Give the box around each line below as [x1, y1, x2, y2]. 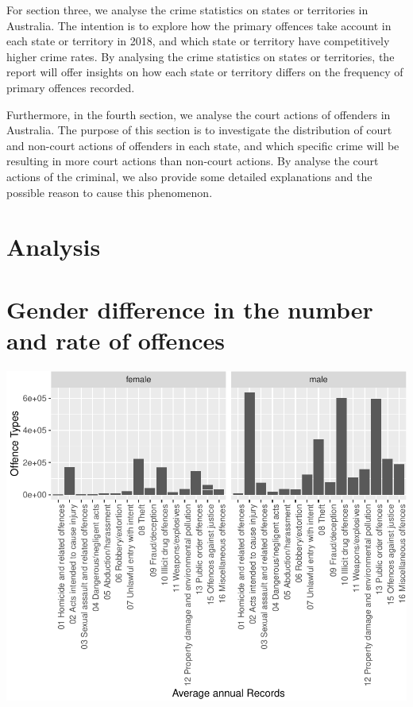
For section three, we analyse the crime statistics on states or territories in [6, 2, 369, 17]
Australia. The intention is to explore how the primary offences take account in [6, 17, 392, 33]
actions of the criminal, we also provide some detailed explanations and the [6, 168, 372, 184]
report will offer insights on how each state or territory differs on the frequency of [6, 64, 403, 80]
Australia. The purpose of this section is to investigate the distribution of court [6, 122, 392, 138]
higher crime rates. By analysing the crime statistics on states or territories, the [6, 48, 395, 64]
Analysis [6, 230, 101, 263]
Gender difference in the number [6, 292, 373, 325]
